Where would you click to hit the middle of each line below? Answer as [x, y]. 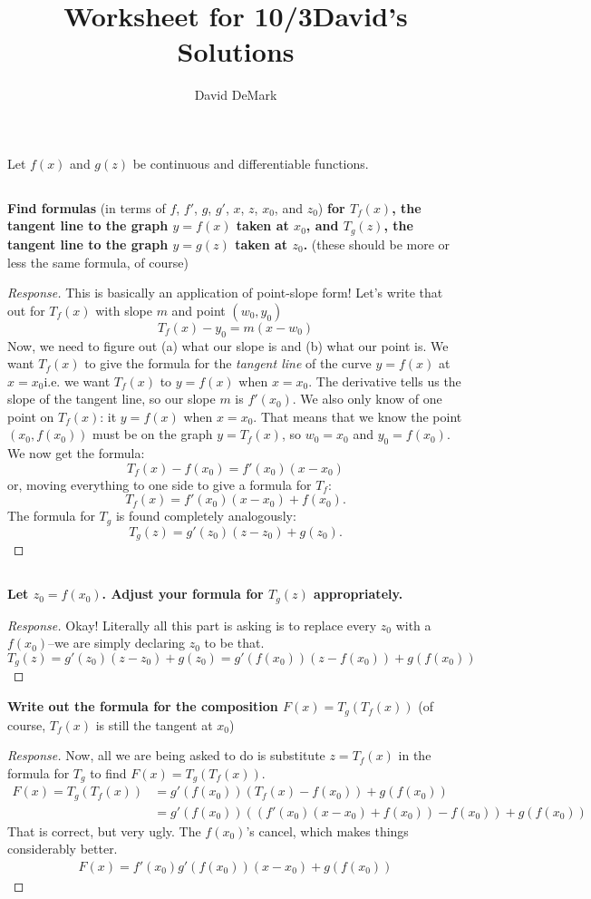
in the [415, 755]
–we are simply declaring [117, 643]
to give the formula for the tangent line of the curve [228, 363]
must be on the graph [153, 434]
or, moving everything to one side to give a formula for [160, 484]
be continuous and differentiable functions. [251, 163]
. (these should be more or [377, 244]
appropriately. [358, 594]
